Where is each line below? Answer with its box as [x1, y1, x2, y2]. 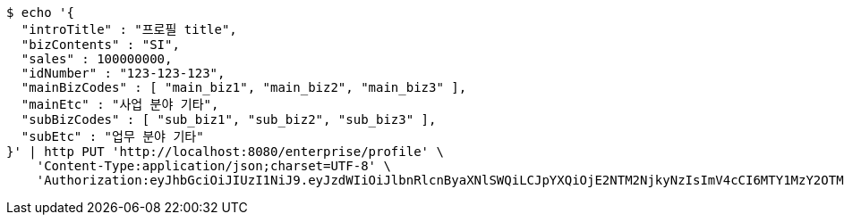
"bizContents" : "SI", [21, 37, 180, 52]
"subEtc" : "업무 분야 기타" [21, 129, 204, 144]
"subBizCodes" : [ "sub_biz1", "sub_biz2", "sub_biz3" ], [21, 112, 437, 127]
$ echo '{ [6, 5, 74, 20]
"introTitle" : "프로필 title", [21, 22, 237, 37]
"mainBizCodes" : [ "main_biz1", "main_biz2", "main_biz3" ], [21, 80, 467, 95]
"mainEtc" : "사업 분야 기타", [21, 97, 219, 111]
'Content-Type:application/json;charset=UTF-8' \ [36, 159, 391, 173]
